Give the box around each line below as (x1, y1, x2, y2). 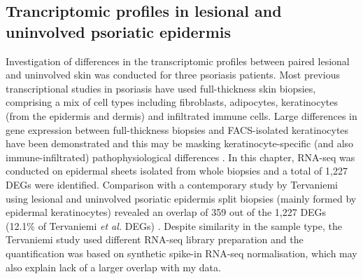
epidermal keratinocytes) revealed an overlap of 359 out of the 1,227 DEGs (6, 205, 327, 219)
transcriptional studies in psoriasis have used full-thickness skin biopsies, (6, 81, 316, 95)
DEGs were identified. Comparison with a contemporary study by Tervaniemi (6, 177, 338, 191)
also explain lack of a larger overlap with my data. (6, 259, 221, 274)
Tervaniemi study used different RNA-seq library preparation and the (6, 232, 304, 247)
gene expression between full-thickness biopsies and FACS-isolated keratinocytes (6, 122, 349, 137)
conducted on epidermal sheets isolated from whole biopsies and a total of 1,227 (6, 163, 348, 178)
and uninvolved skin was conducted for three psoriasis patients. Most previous (6, 67, 340, 82)
